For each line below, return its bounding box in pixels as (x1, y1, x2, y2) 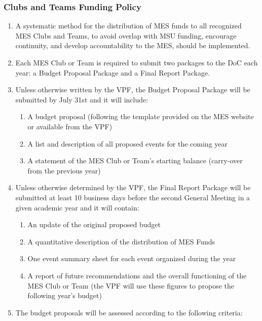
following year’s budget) (27, 290, 102, 301)
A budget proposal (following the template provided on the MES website (27, 111, 254, 122)
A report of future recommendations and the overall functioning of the (27, 270, 247, 280)
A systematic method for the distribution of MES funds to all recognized (15, 20, 242, 31)
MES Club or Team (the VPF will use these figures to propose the (27, 280, 234, 291)
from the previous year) (27, 165, 101, 175)
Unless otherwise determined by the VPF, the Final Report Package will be (15, 182, 251, 193)
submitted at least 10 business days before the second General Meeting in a (15, 192, 250, 202)
